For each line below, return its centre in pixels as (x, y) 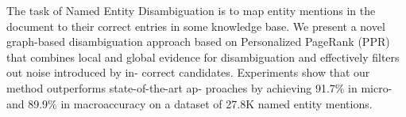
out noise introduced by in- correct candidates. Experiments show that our (188, 72)
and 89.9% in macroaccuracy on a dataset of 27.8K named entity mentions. (189, 103)
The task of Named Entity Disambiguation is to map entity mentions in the (191, 10)
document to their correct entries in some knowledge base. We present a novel (196, 26)
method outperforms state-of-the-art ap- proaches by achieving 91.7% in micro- (199, 87)
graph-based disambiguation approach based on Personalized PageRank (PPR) (198, 42)
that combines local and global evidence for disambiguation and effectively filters (203, 57)
